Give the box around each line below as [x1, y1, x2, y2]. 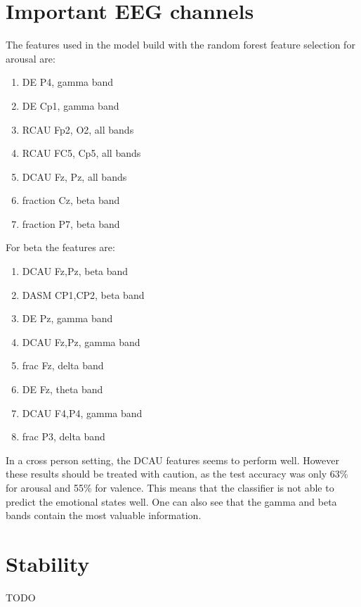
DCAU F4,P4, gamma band [22, 405, 143, 420]
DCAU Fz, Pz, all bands [22, 169, 127, 184]
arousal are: [6, 51, 55, 65]
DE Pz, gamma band [22, 311, 113, 326]
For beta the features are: [6, 240, 115, 255]
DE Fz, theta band [22, 382, 103, 397]
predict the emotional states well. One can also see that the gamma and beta [6, 494, 337, 509]
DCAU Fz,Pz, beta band [22, 264, 129, 279]
